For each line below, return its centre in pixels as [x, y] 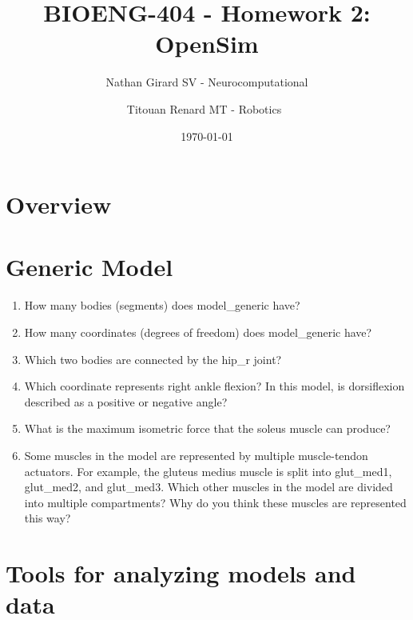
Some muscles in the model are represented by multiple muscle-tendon [196, 455]
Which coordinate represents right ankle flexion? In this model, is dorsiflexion [214, 386]
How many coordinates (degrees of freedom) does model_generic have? [198, 332]
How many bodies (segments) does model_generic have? [162, 305]
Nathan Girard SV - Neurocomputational [207, 82]
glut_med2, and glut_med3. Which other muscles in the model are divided [208, 487]
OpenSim [207, 44]
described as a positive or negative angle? [126, 401]
